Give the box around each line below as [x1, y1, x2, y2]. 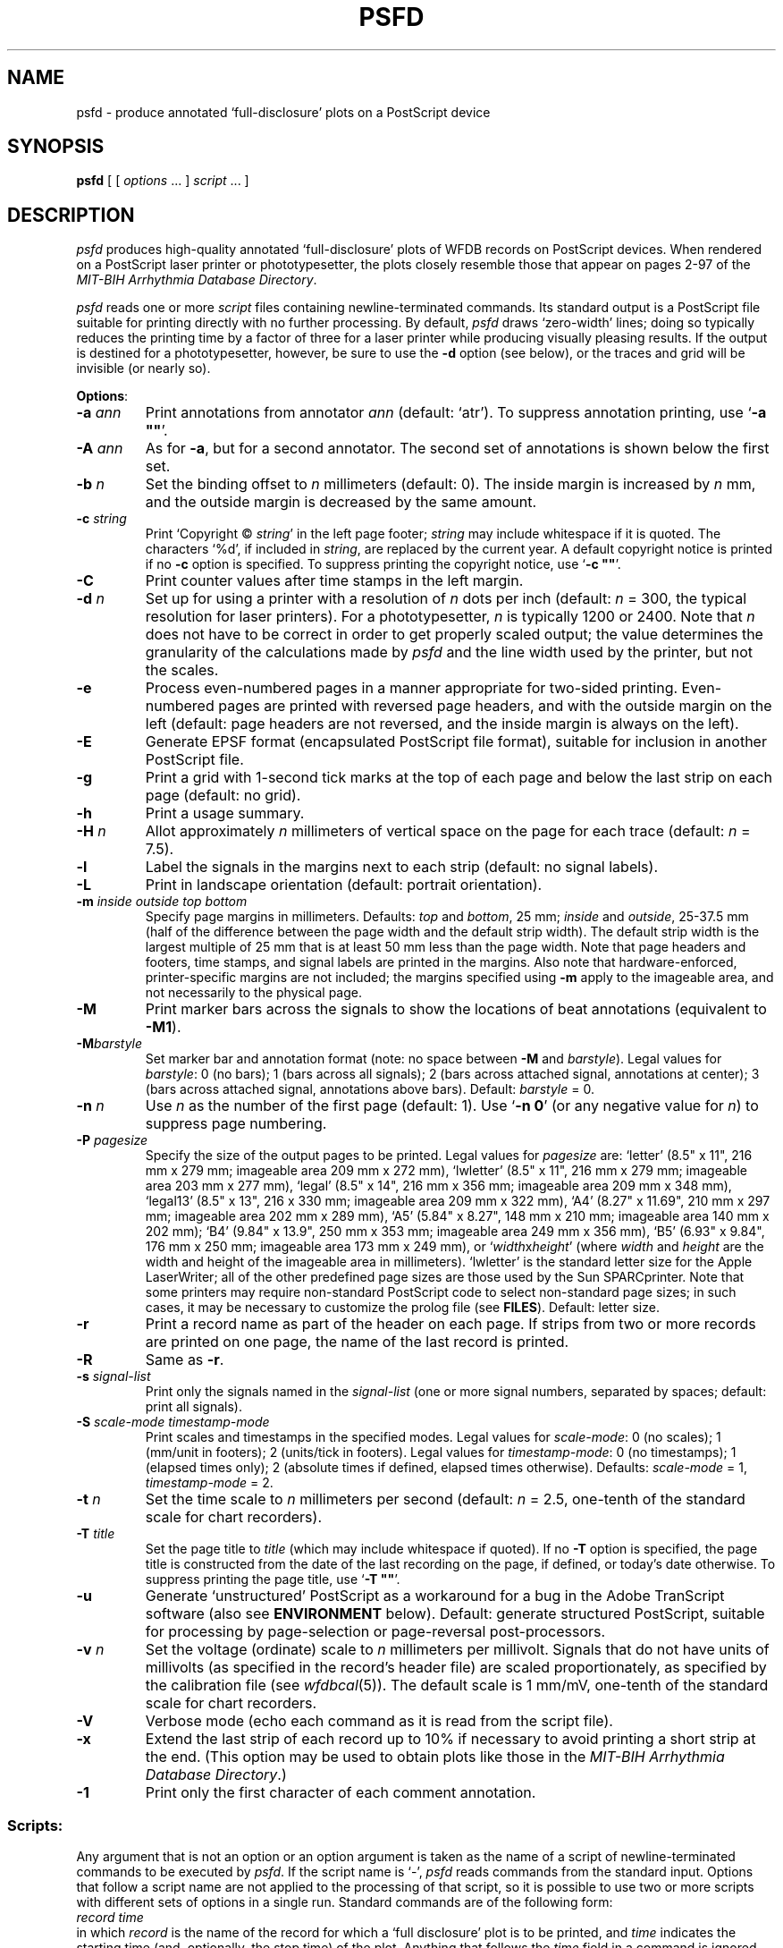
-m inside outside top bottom [76, 894, 248, 910]
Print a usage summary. [145, 804, 305, 823]
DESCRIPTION [7, 203, 135, 226]
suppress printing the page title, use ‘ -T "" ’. [145, 1571, 400, 1588]
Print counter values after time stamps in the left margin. [145, 572, 524, 590]
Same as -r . [145, 1351, 224, 1369]
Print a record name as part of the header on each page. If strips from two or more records [145, 1315, 756, 1334]
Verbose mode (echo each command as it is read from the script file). [145, 1712, 613, 1731]
